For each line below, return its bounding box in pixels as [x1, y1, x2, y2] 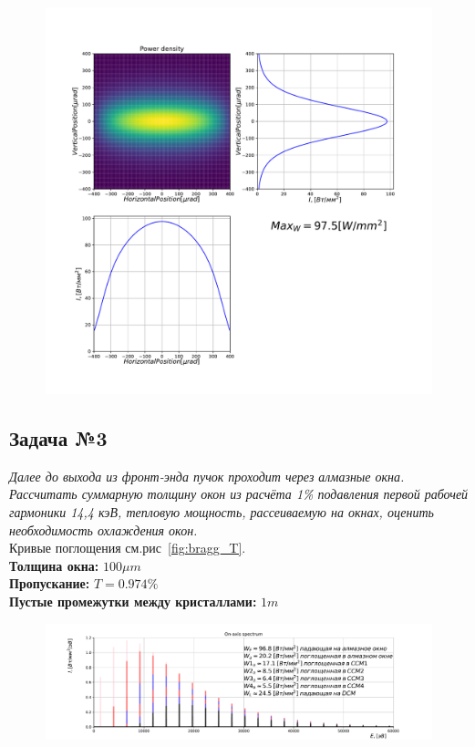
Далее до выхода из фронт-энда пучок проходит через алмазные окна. [9, 466, 405, 485]
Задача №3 [9, 423, 108, 451]
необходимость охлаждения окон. [9, 520, 198, 539]
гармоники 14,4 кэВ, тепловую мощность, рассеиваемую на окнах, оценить [9, 502, 434, 521]
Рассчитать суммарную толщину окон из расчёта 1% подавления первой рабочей [9, 484, 469, 503]
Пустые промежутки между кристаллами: [9, 591, 257, 610]
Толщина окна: [9, 555, 99, 575]
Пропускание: [9, 574, 90, 593]
